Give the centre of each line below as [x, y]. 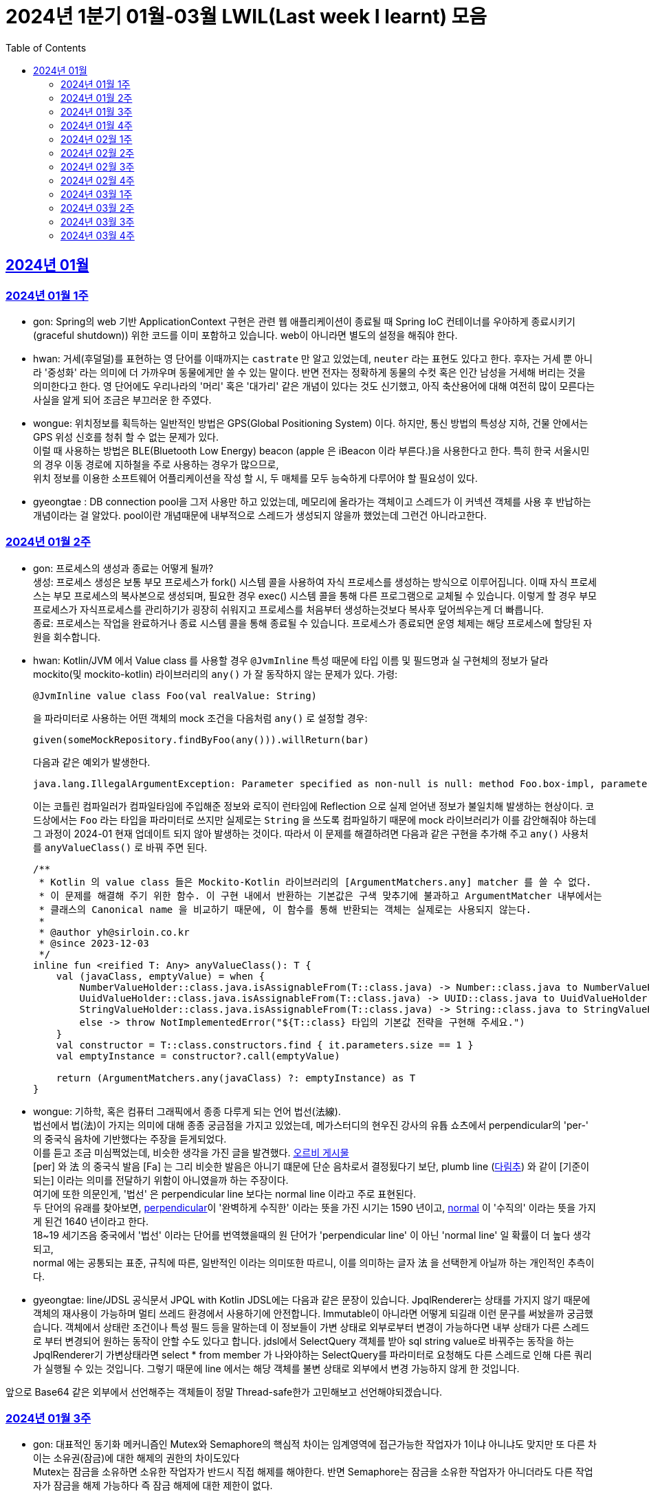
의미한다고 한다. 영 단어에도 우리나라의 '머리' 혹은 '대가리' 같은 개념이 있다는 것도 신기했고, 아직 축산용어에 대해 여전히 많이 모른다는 [314, 386]
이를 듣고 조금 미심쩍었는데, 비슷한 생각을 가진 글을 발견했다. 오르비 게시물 [191, 1152]
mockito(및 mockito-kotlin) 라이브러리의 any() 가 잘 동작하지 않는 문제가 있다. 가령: [216, 674]
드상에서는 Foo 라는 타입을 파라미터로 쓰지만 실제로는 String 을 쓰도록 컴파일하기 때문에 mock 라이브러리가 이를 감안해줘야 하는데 [315, 819]
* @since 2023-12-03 [94, 943]
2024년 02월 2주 [98, 153]
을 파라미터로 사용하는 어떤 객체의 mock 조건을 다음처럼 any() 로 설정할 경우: [200, 718]
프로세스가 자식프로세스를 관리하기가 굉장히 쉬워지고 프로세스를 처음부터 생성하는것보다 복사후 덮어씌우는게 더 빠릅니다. [288, 609]
